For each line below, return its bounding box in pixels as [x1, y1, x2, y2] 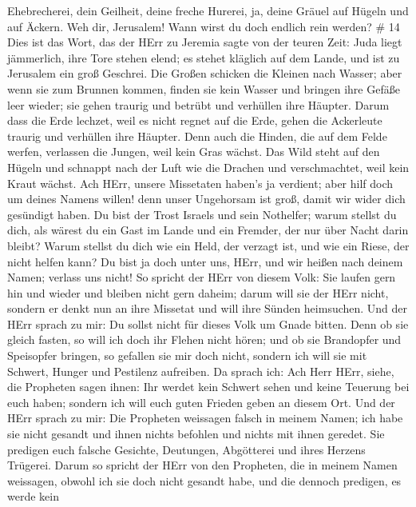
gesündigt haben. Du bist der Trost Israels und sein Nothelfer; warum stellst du [7, 206, 397, 222]
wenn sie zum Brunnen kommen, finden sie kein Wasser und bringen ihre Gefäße [7, 80, 400, 97]
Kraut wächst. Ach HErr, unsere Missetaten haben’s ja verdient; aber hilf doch [7, 174, 394, 191]
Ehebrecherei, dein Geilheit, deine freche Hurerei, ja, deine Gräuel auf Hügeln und [7, 2, 409, 18]
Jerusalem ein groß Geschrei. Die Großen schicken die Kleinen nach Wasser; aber [7, 65, 402, 82]
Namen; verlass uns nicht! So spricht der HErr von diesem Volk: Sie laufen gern [7, 269, 396, 285]
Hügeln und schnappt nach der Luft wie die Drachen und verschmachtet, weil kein [7, 158, 410, 175]
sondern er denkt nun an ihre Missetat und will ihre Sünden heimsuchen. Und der [7, 300, 408, 317]
